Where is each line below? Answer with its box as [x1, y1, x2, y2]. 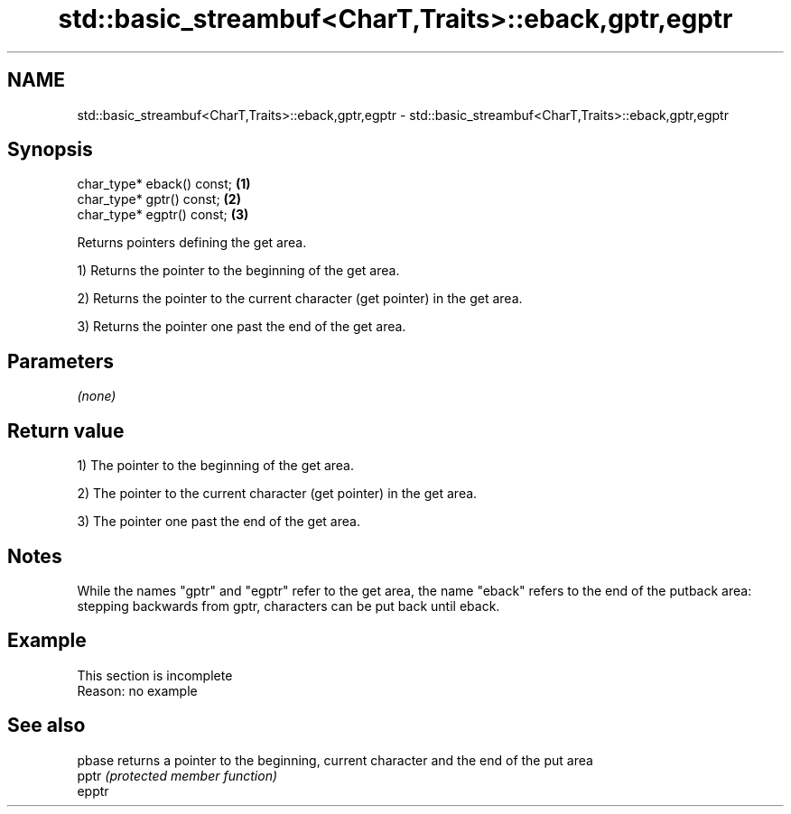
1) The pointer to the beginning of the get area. [77, 458, 354, 474]
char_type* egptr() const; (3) [77, 207, 249, 223]
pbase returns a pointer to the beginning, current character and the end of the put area [77, 752, 593, 768]
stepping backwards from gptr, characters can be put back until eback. [77, 597, 500, 614]
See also [7, 714, 86, 737]
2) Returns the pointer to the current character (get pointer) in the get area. [77, 291, 523, 307]
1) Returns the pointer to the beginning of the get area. [77, 263, 400, 279]
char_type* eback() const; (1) [77, 176, 251, 192]
